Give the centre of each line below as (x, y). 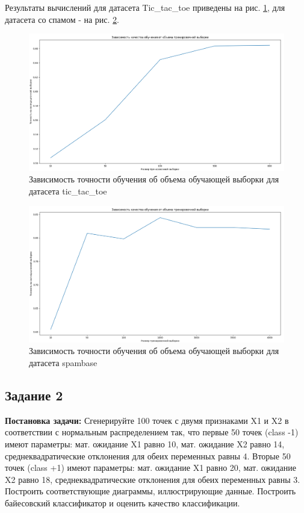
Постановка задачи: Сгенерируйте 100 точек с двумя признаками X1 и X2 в (147, 420)
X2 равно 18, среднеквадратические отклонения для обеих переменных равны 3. (153, 479)
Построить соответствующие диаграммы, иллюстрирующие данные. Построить (150, 491)
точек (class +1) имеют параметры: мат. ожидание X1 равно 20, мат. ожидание (151, 468)
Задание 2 (34, 395)
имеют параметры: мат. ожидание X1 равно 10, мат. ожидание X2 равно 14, (145, 443)
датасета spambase (63, 362)
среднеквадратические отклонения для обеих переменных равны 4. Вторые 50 (148, 455)
